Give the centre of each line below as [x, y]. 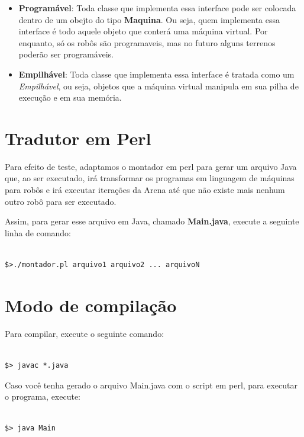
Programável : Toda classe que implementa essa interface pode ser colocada [157, 8]
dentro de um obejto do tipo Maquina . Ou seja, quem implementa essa [149, 19]
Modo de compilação [91, 305]
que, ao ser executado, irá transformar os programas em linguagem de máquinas [150, 178]
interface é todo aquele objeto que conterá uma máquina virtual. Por [143, 31]
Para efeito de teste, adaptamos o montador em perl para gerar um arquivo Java [151, 166]
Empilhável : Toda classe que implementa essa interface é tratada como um [156, 74]
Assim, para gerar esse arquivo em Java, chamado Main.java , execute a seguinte [152, 221]
